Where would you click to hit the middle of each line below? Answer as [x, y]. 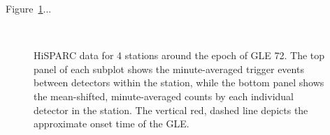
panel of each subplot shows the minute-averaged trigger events [169, 69]
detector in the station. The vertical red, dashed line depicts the [171, 110]
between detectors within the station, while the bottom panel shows [179, 82]
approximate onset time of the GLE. [112, 124]
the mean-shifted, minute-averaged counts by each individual [164, 96]
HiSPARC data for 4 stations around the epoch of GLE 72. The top [179, 55]
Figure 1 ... [29, 8]
